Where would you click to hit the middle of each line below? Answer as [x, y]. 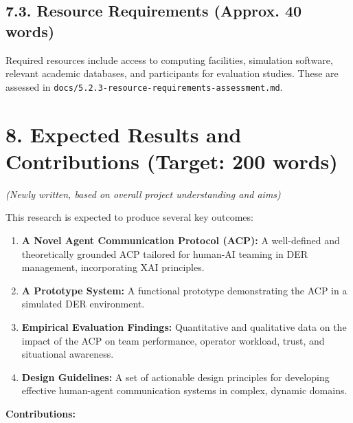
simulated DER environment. [83, 304]
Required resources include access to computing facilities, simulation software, [169, 59]
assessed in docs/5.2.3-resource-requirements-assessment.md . [144, 86]
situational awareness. [68, 354]
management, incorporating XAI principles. [113, 267]
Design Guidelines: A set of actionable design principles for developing [175, 377]
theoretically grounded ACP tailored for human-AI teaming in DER [165, 253]
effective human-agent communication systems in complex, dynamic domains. [184, 390]
